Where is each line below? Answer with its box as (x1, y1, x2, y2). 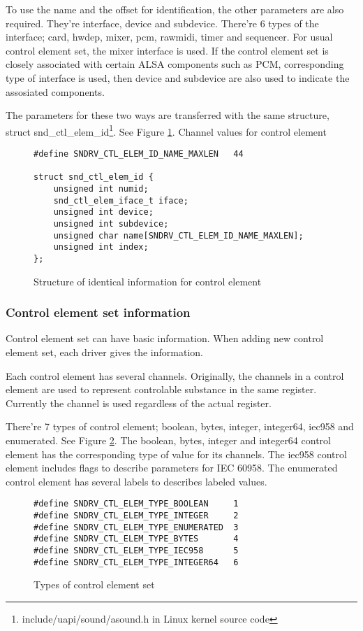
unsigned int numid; (53, 183, 149, 194)
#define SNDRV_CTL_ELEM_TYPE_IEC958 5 (34, 545, 239, 555)
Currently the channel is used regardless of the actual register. (6, 395, 272, 410)
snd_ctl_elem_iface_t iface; (53, 195, 188, 206)
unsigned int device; (53, 207, 154, 218)
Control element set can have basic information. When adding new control (6, 331, 324, 346)
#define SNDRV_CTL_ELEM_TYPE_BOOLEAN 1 (34, 499, 239, 509)
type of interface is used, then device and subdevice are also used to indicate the (6, 70, 350, 85)
